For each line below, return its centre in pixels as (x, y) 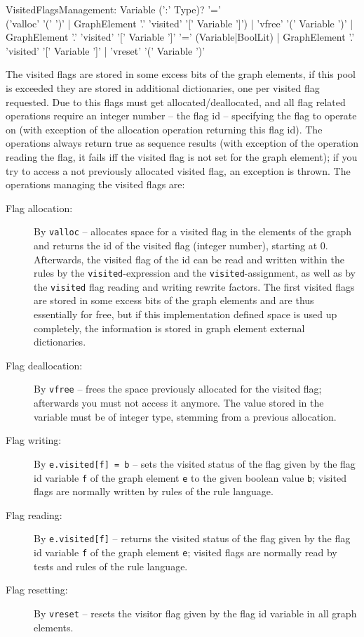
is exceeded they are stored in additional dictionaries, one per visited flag (163, 87)
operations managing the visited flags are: (95, 184)
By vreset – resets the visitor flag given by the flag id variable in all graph (195, 613)
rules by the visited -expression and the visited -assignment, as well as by (195, 273)
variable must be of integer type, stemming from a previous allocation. (185, 416)
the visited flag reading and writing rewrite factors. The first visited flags (194, 286)
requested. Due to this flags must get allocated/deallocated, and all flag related (176, 101)
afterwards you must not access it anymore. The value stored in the (179, 403)
